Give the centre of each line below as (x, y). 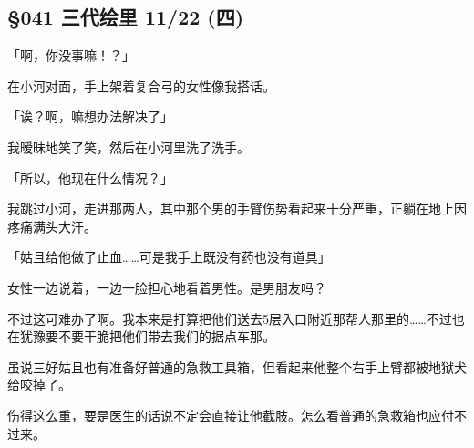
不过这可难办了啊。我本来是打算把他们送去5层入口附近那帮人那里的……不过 (230, 318)
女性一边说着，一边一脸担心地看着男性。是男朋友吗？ (167, 287)
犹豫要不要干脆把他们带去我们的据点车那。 (147, 336)
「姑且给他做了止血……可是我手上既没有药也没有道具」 (169, 257)
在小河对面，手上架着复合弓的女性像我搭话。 (141, 85)
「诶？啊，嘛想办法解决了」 (90, 116)
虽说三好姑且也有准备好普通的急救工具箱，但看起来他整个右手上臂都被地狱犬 (237, 366)
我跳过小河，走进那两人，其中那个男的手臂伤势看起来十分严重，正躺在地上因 (237, 208)
